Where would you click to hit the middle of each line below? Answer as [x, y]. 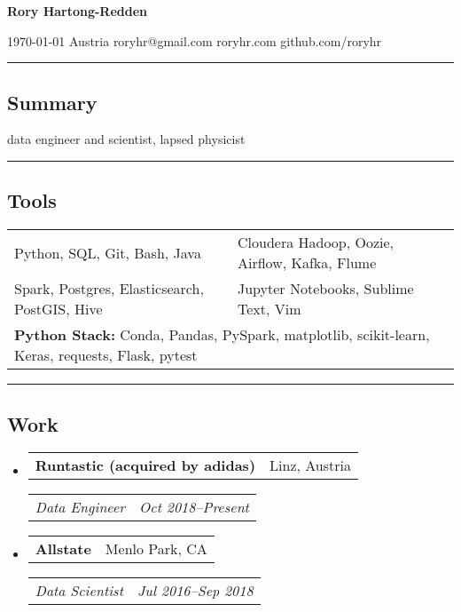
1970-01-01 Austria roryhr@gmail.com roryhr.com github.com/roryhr [195, 40]
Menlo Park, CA [156, 549]
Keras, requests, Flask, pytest [106, 355]
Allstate [63, 549]
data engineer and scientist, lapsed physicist [126, 139]
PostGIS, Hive [59, 309]
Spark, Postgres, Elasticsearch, [109, 289]
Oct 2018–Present [194, 507]
